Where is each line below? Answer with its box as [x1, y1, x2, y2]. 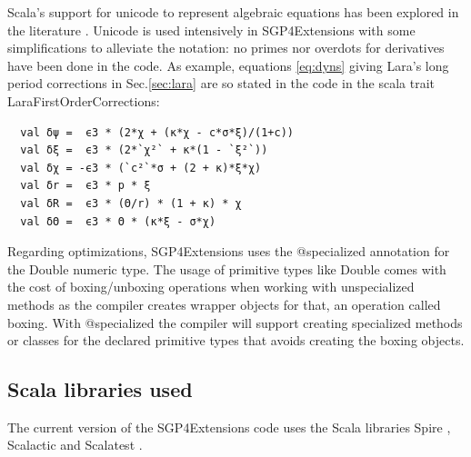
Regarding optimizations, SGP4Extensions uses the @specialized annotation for [7, 242, 450, 261]
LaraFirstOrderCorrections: [7, 91, 160, 110]
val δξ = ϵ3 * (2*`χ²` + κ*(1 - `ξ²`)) [20, 144, 268, 157]
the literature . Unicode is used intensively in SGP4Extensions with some [7, 20, 416, 39]
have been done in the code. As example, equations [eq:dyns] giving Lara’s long [7, 55, 449, 75]
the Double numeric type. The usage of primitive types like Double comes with [7, 259, 446, 278]
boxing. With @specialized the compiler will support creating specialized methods [7, 313, 463, 332]
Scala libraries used [7, 375, 193, 403]
